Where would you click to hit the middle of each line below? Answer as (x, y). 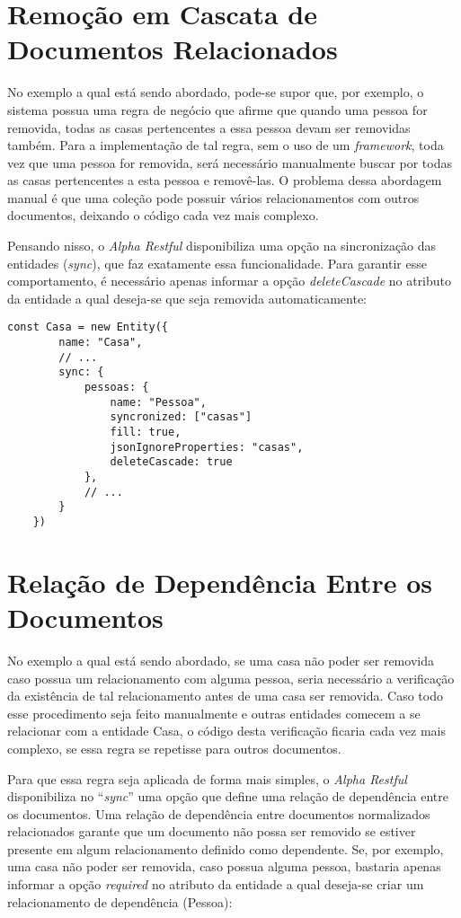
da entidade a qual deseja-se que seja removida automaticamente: (187, 298)
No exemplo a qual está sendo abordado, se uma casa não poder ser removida (221, 660)
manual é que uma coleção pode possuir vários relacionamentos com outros (213, 197)
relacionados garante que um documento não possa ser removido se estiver (212, 831)
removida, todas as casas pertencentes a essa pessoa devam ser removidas (209, 127)
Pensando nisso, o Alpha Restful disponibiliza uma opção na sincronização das (222, 246)
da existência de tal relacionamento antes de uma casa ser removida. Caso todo (225, 696)
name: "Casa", (101, 343)
